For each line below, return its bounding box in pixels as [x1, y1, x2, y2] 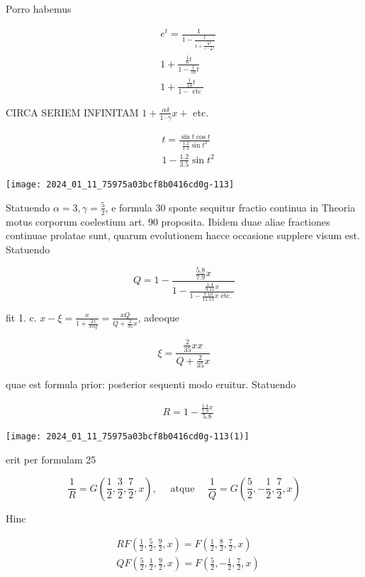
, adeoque [137, 309, 180, 324]
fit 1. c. [6, 309, 37, 324]
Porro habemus [6, 1, 72, 16]
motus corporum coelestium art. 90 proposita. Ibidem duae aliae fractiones [6, 214, 330, 229]
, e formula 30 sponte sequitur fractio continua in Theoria [105, 199, 356, 214]
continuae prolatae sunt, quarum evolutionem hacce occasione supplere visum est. [6, 228, 360, 243]
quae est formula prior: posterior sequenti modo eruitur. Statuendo [6, 376, 296, 391]
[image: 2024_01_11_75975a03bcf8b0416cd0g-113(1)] [6, 432, 249, 442]
